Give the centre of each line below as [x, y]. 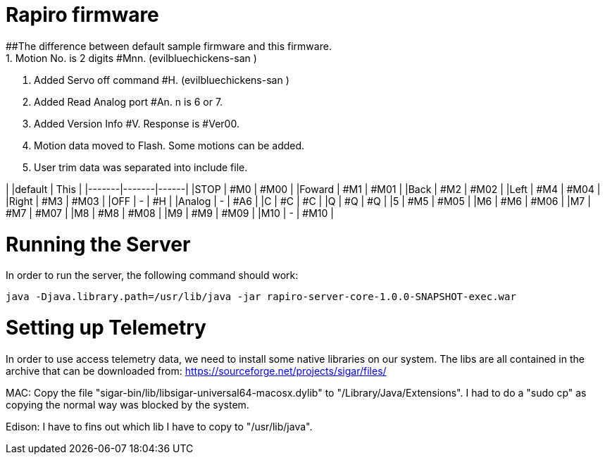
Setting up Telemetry [106, 328]
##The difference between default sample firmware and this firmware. [169, 46]
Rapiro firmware [82, 15]
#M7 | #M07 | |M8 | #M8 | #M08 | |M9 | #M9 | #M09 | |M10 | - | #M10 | [170, 213]
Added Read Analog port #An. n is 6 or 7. [129, 101]
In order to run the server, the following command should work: [152, 275]
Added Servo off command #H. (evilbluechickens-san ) [162, 80]
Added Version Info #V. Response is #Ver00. [137, 123]
